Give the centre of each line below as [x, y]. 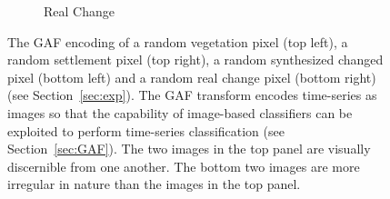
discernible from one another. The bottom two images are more [184, 166]
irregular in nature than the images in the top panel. [154, 184]
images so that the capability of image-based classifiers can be [180, 112]
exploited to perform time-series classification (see [146, 130]
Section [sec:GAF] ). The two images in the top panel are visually [189, 149]
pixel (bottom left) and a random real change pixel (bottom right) [192, 77]
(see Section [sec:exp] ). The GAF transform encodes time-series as [192, 95]
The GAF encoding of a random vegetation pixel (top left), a [178, 41]
